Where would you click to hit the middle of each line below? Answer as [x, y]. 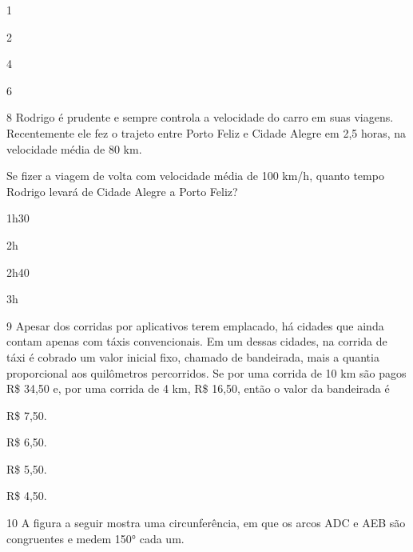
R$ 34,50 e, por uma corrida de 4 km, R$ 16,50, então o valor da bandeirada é [198, 388]
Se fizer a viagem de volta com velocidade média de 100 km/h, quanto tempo [195, 176]
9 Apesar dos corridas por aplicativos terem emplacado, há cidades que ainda [195, 325]
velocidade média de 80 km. [74, 148]
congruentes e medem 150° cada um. [95, 538]
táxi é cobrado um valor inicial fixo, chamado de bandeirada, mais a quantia [193, 356]
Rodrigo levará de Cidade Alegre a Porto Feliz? [122, 191]
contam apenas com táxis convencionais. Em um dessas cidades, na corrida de [197, 341]
